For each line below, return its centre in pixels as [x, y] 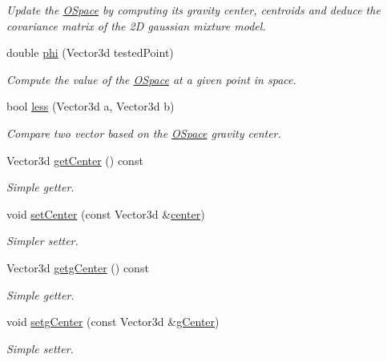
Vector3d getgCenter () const [78, 267]
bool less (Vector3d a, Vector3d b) [91, 106]
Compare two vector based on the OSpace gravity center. [144, 133]
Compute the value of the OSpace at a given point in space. [151, 79]
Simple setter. [40, 348]
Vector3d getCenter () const [75, 160]
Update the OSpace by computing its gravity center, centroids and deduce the [193, 10]
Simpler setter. [42, 241]
